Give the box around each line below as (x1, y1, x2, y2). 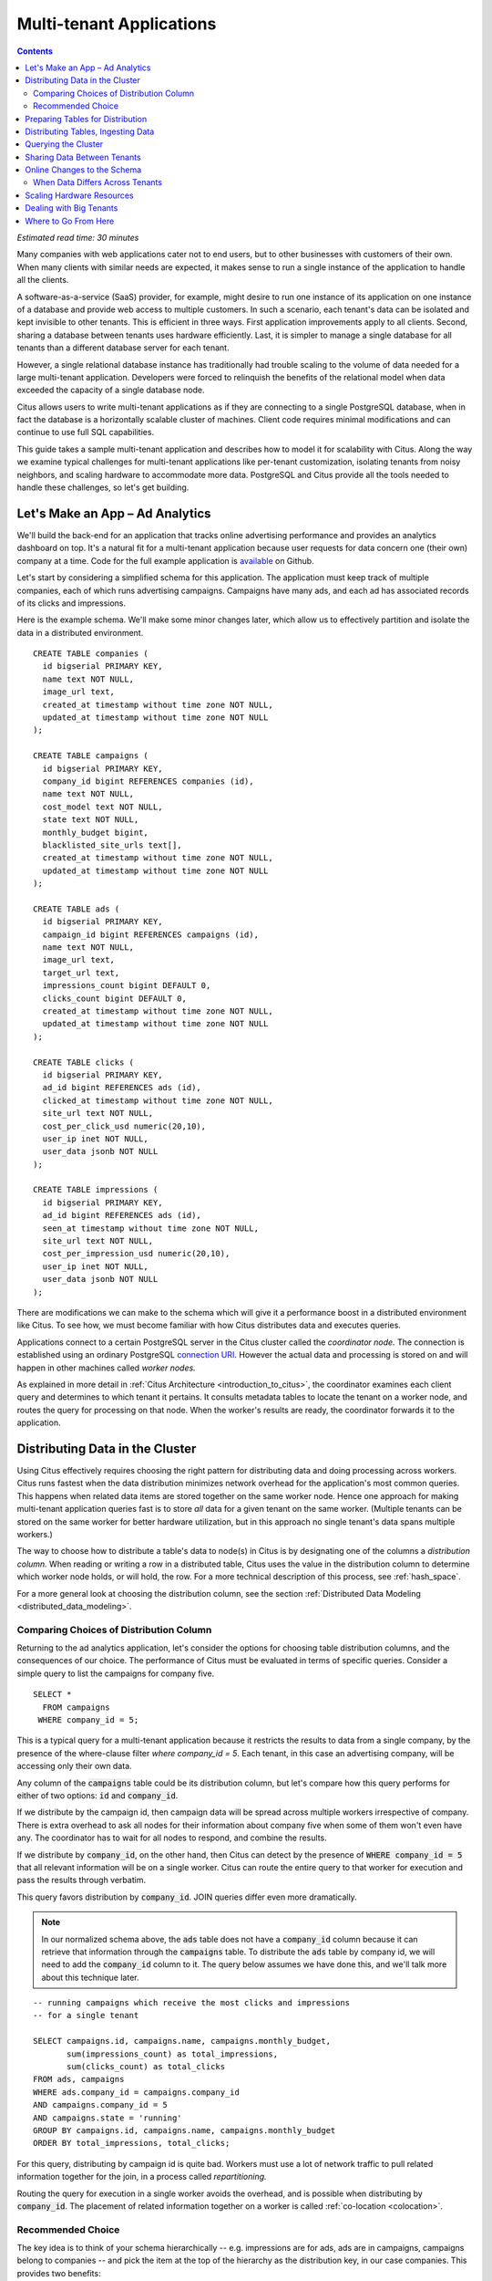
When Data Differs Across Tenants (33, 177, 163, 188)
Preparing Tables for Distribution (25, 113, 148, 124)
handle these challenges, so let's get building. (16, 482, 190, 493)
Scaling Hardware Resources (25, 190, 134, 201)
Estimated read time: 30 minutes (16, 233, 139, 244)
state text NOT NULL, (42, 815, 139, 825)
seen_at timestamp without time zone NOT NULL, (42, 1223, 260, 1234)
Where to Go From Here (25, 215, 115, 226)
